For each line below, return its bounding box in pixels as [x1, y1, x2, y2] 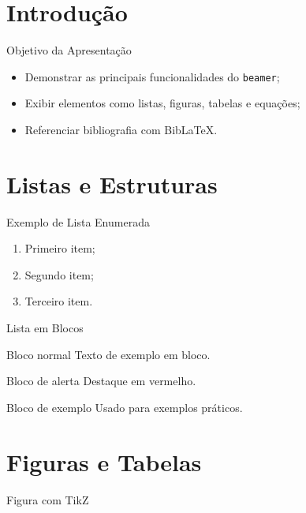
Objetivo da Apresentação [6, 42, 132, 58]
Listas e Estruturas [6, 167, 218, 200]
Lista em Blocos [6, 320, 84, 336]
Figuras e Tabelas [6, 445, 202, 477]
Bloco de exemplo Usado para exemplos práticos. [6, 399, 243, 415]
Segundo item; [24, 266, 94, 283]
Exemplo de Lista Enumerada [6, 213, 150, 230]
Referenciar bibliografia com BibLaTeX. [24, 121, 218, 137]
